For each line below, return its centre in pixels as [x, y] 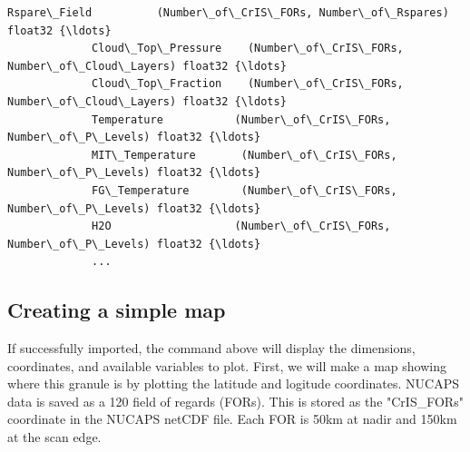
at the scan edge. [54, 437]
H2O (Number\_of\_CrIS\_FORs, [241, 226]
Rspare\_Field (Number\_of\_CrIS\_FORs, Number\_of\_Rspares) [228, 13]
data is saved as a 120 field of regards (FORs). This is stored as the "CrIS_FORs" [235, 401]
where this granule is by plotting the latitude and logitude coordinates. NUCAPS [233, 383]
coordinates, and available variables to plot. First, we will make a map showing [227, 365]
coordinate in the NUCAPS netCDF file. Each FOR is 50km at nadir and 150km [232, 419]
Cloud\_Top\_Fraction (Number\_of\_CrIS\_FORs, [248, 84]
